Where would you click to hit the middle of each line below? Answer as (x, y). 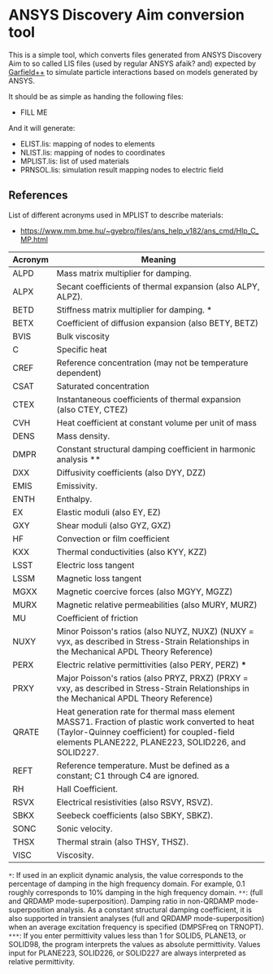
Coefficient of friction (97, 618)
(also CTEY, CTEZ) (92, 409)
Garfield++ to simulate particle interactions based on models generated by (133, 72)
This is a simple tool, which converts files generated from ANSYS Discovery (135, 55)
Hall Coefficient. (87, 788)
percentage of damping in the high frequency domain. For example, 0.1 (127, 884)
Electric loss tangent (95, 565)
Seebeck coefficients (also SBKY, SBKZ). (135, 815)
